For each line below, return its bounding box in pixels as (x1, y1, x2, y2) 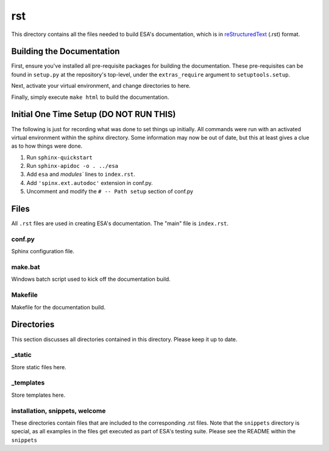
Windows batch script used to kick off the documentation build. (11, 275, 171, 283)
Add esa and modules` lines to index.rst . (26, 171, 135, 178)
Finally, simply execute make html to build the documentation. (11, 93, 169, 101)
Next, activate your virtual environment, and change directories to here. (11, 82, 191, 90)
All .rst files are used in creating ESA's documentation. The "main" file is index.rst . (11, 220, 228, 227)
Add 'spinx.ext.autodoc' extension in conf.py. (26, 179, 154, 186)
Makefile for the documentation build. (11, 303, 106, 311)
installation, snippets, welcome (11, 406, 106, 415)
